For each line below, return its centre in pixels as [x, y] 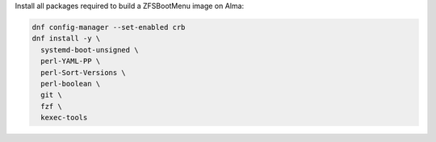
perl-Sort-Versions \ [84, 72]
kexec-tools [64, 118]
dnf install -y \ [66, 39]
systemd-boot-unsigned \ [90, 50]
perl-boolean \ [71, 84]
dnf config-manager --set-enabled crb [109, 27]
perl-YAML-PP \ [71, 61]
